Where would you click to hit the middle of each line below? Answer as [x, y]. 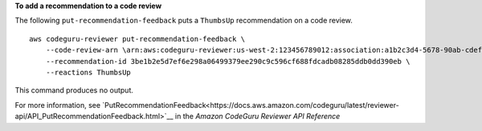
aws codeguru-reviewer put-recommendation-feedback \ [137, 39]
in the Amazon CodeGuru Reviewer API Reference [257, 117]
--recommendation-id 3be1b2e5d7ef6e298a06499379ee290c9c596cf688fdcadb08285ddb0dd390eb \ [228, 61]
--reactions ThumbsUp [88, 72]
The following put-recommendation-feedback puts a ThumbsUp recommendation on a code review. [184, 21]
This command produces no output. [74, 90]
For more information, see [57, 105]
